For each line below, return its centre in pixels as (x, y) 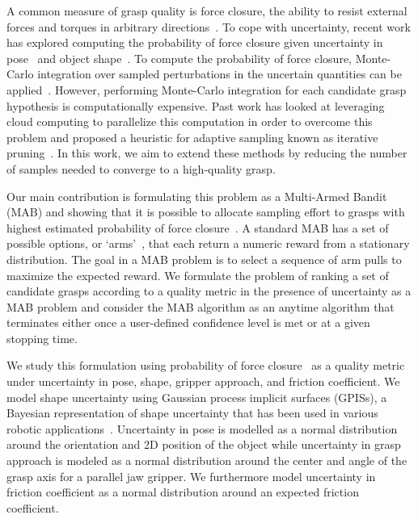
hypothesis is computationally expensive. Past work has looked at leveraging (196, 105)
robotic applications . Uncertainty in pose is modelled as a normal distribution (202, 428)
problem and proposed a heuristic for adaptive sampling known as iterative (192, 137)
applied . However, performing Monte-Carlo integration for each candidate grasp (207, 89)
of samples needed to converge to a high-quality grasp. (141, 168)
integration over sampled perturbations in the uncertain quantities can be (220, 74)
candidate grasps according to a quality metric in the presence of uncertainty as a (209, 291)
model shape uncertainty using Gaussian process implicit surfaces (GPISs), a (197, 397)
